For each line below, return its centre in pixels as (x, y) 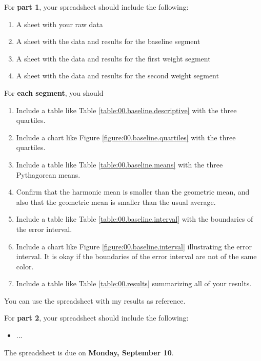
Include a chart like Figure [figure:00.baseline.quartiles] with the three (126, 137)
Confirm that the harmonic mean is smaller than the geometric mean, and (133, 192)
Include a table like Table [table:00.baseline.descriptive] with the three (126, 110)
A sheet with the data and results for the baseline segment (108, 41)
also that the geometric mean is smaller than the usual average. (116, 201)
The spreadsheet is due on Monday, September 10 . (89, 352)
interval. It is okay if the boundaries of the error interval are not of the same (136, 256)
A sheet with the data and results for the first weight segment (113, 58)
